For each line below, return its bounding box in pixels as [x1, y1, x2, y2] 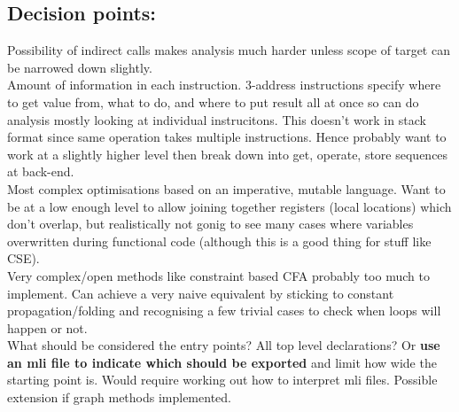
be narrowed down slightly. [7, 58, 152, 76]
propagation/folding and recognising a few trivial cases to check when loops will [7, 301, 441, 320]
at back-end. [7, 162, 74, 181]
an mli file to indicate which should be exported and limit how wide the [7, 353, 437, 371]
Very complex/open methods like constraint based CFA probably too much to [7, 266, 430, 284]
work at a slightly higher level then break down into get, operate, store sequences [7, 144, 448, 163]
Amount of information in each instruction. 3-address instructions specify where [7, 75, 441, 94]
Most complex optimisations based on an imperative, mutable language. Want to [7, 179, 446, 198]
